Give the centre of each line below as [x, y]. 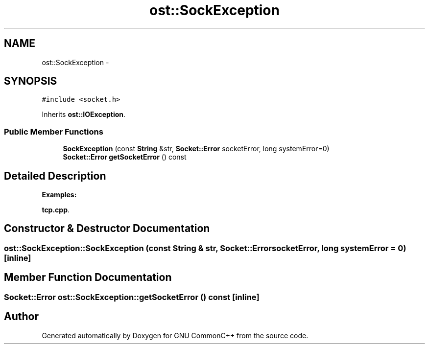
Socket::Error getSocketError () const [125, 157]
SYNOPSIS [31, 81]
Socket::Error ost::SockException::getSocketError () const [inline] [132, 297]
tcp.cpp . [56, 210]
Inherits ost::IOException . [84, 115]
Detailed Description [55, 176]
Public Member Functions [54, 131]
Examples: [59, 195]
